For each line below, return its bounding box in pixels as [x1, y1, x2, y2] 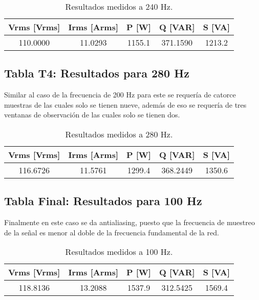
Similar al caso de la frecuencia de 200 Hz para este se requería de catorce [4, 89, 236, 100]
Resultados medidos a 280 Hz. [65, 128, 173, 140]
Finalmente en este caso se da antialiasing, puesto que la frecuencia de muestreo [4, 217, 255, 228]
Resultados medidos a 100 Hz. [65, 246, 173, 258]
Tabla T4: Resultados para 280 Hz [4, 65, 189, 81]
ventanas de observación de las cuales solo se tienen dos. [4, 109, 180, 120]
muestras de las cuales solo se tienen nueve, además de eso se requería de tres [4, 99, 247, 110]
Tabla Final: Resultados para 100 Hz [4, 193, 202, 209]
